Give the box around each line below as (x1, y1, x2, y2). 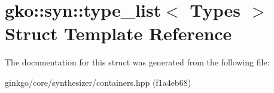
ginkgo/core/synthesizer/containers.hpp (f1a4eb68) (5, 76, 191, 88)
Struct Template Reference (5, 21, 232, 46)
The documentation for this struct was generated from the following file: (5, 56, 270, 68)
